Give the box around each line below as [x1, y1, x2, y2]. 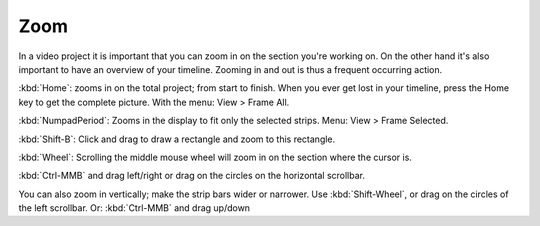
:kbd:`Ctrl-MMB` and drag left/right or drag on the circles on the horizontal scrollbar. [18, 170, 365, 182]
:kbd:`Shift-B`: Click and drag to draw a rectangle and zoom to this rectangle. [18, 133, 336, 145]
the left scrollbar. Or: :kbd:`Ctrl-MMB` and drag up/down [18, 202, 250, 214]
